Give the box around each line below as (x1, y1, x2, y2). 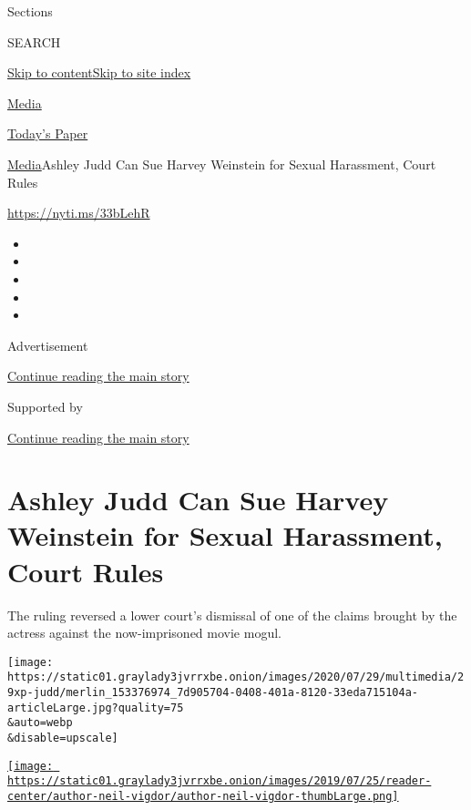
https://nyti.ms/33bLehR (7, 203, 150, 222)
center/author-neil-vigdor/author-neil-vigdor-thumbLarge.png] (7, 790, 399, 804)
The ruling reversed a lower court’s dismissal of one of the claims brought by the (7, 605, 457, 624)
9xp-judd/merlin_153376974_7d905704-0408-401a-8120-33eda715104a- (7, 686, 419, 700)
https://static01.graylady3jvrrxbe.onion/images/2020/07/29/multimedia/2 (7, 671, 465, 684)
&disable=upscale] (7, 732, 118, 745)
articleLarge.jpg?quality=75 (7, 701, 184, 714)
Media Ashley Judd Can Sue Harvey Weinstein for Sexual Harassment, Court (7, 154, 436, 173)
